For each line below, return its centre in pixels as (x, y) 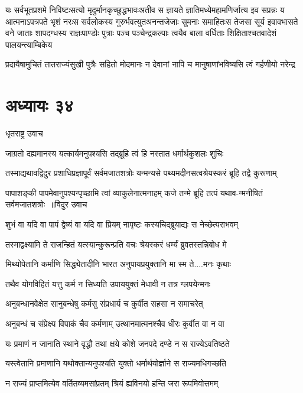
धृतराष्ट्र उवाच (24, 133)
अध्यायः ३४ (40, 105)
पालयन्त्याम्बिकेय (29, 44)
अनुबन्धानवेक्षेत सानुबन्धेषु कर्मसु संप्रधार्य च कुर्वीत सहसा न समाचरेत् (104, 303)
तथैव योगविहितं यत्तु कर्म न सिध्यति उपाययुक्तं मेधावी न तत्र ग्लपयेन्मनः (108, 283)
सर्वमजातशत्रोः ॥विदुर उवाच (46, 204)
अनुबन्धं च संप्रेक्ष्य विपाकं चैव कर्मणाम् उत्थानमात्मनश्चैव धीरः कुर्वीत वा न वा (115, 324)
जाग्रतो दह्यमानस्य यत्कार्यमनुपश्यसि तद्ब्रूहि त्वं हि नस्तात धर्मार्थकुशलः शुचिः (115, 153)
